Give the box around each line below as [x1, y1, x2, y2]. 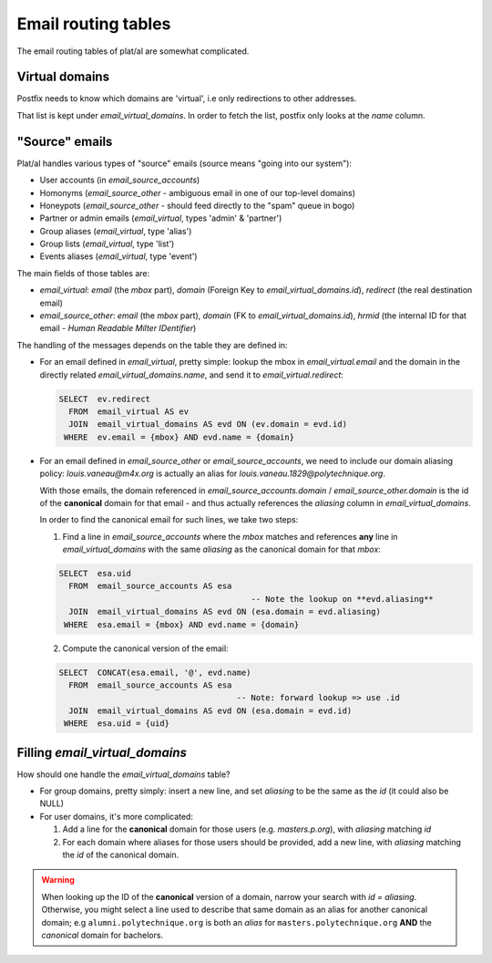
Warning [41, 875, 75, 885]
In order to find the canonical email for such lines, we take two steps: [39, 514, 299, 525]
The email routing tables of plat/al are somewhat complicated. [16, 46, 250, 57]
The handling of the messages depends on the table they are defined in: [16, 339, 288, 350]
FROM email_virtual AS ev [68, 406, 190, 417]
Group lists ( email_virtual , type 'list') [39, 238, 175, 250]
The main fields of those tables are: [16, 267, 150, 278]
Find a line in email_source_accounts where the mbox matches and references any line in [62, 531, 398, 542]
